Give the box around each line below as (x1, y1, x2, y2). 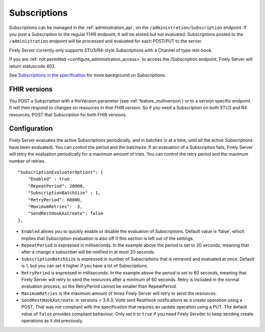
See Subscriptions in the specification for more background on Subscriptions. (9, 72, 166, 78)
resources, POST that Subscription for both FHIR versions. (9, 111, 127, 117)
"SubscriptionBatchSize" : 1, (27, 190, 101, 196)
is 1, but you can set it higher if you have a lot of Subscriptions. (21, 263, 148, 269)
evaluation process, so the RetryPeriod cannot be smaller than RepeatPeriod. (21, 283, 177, 289)
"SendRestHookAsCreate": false (27, 211, 104, 216)
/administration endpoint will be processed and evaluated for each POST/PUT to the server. (9, 38, 203, 44)
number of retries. (9, 158, 46, 164)
